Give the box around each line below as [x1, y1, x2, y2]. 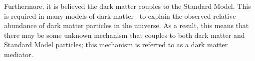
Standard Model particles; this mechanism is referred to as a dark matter [4, 39, 228, 50]
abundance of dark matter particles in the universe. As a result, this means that [4, 20, 249, 30]
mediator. [4, 49, 33, 59]
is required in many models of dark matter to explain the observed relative [4, 10, 236, 21]
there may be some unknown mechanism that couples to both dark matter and [4, 30, 245, 40]
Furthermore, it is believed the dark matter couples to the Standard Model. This [4, 1, 251, 11]
